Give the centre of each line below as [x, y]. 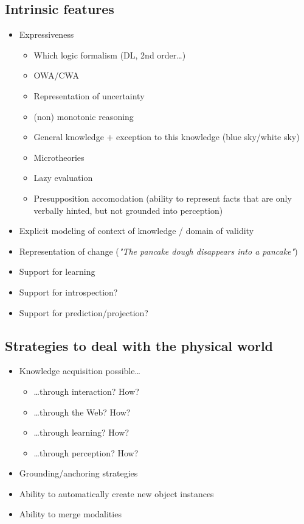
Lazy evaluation [63, 178]
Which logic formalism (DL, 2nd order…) [110, 55]
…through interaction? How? [86, 391]
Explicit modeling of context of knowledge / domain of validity [136, 231]
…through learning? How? [81, 432]
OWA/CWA [56, 75]
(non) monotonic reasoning [84, 116]
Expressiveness [47, 34]
